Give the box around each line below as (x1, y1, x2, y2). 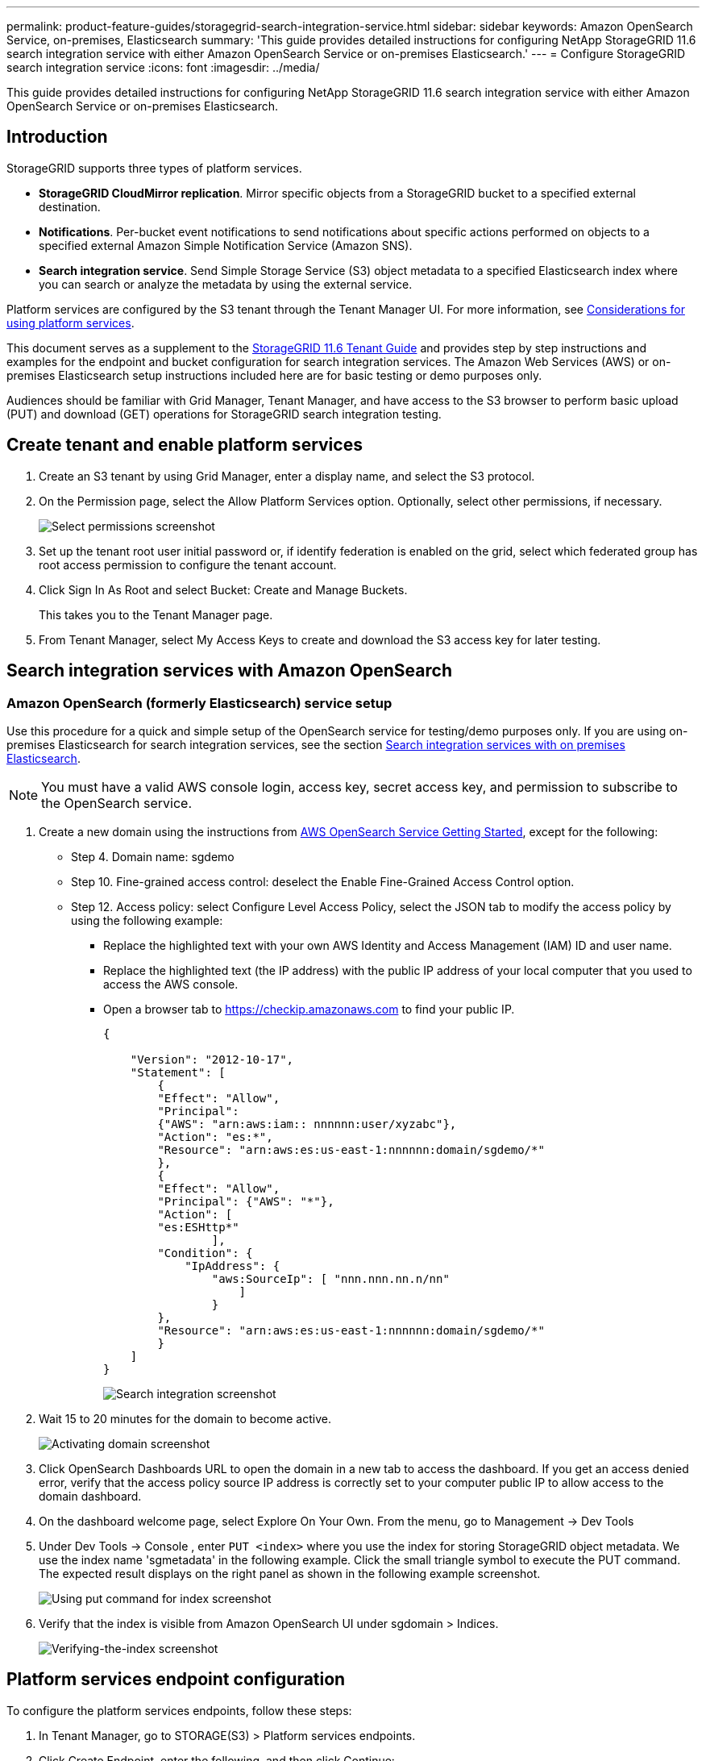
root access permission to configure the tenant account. (39, 557, 337, 572)
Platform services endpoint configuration (6, 1669, 346, 1690)
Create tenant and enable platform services (6, 435, 363, 456)
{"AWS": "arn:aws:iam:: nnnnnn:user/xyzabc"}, (157, 1117, 457, 1130)
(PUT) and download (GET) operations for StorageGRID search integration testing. (6, 406, 442, 421)
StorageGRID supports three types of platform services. (6, 160, 302, 175)
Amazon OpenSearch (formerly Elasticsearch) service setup (6, 694, 392, 711)
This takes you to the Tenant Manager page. (39, 607, 273, 622)
